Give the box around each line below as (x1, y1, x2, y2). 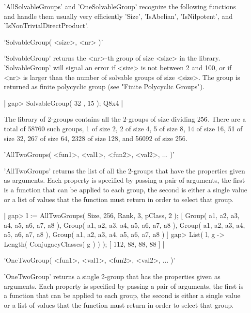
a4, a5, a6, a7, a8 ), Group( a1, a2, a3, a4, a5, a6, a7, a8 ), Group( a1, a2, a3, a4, (4, 219, 245, 230)
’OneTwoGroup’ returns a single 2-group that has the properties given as (4, 271, 220, 282)
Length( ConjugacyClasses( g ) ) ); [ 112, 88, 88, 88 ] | (4, 238, 165, 249)
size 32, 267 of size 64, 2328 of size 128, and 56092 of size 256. (4, 133, 188, 143)
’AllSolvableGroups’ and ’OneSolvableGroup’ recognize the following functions (4, 1, 236, 11)
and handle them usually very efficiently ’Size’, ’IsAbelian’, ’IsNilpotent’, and (4, 11, 233, 21)
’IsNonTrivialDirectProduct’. (4, 20, 88, 31)
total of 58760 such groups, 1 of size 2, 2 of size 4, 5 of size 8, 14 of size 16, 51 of (4, 123, 243, 133)
